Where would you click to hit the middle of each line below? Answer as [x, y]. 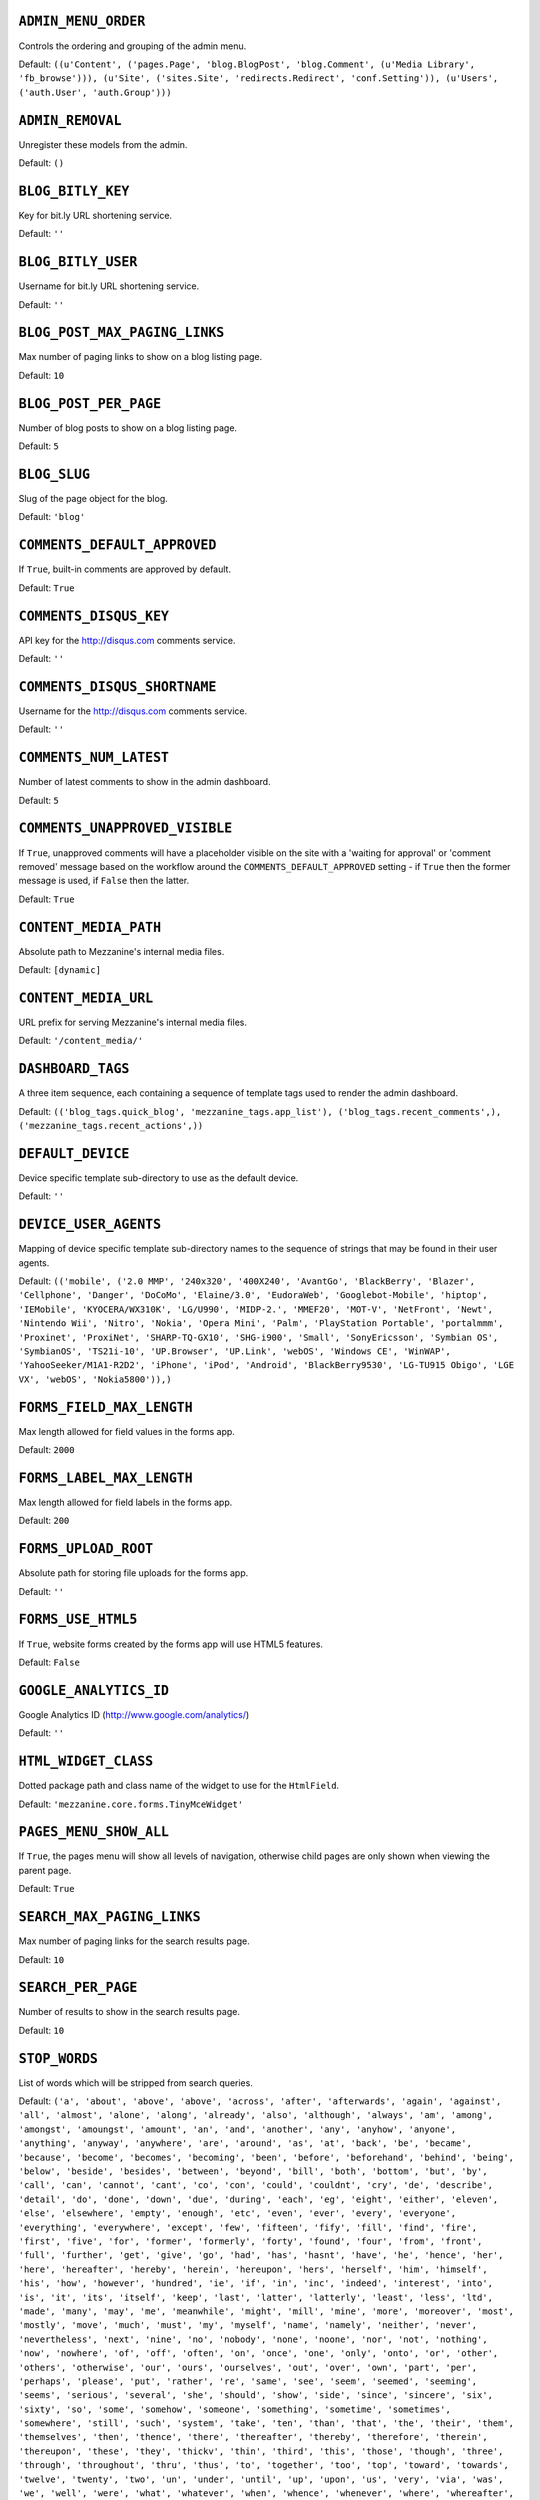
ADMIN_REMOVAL [70, 120]
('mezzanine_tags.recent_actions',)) [111, 1126]
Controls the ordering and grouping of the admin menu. [132, 46]
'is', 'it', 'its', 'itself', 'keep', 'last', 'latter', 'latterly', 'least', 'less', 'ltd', [256, 2297]
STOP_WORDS [58, 2058]
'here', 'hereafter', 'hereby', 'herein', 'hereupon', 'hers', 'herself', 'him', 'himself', [253, 2269]
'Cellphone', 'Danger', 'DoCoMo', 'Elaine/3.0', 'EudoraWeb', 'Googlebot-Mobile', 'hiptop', [253, 1295]
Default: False [49, 1662]
